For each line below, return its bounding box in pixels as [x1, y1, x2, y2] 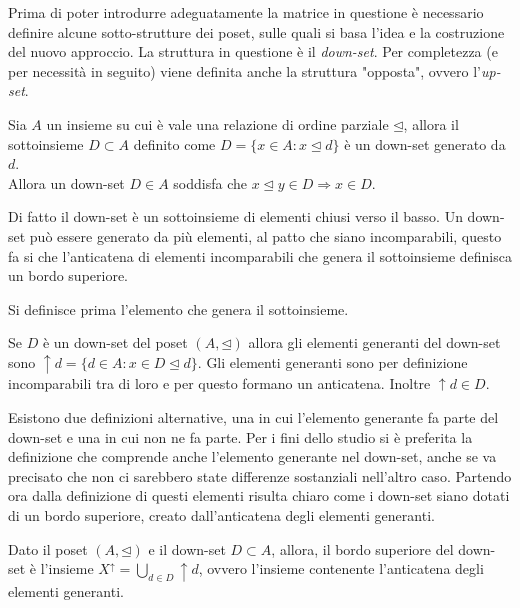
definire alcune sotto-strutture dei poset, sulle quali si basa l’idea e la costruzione [8, 21, 505, 42]
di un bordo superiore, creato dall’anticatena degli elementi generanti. [8, 504, 435, 525]
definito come [133, 133, 216, 154]
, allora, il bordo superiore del [271, 538, 454, 559]
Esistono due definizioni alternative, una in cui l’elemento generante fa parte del [8, 407, 499, 427]
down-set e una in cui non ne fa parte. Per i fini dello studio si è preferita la [8, 426, 473, 447]
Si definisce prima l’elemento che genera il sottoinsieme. [8, 298, 349, 319]
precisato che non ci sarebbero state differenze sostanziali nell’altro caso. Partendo [8, 465, 512, 486]
